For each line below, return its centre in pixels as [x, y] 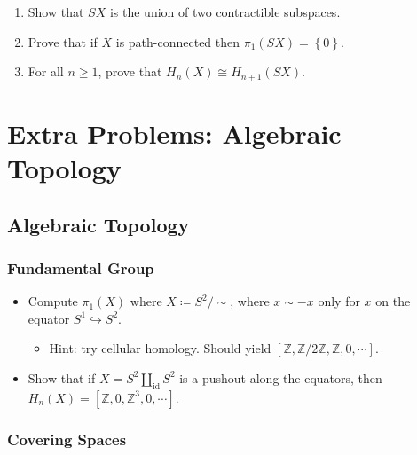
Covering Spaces [67, 439]
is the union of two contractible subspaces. [225, 12]
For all [46, 71]
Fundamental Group [81, 267]
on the [393, 301]
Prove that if [63, 41]
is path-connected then [178, 41]
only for [339, 301]
